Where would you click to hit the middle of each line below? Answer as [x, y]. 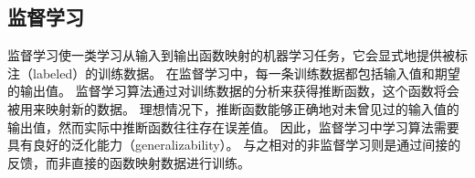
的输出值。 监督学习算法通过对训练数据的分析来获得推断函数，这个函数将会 [233, 91]
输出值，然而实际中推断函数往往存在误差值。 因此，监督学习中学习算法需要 [233, 126]
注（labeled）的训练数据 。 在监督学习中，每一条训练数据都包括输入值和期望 [234, 73]
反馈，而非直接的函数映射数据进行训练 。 [129, 162]
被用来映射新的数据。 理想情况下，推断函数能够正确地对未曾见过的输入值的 [233, 108]
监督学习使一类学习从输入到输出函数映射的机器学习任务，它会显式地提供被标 [237, 55]
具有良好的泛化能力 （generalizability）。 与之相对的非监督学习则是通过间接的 [234, 145]
